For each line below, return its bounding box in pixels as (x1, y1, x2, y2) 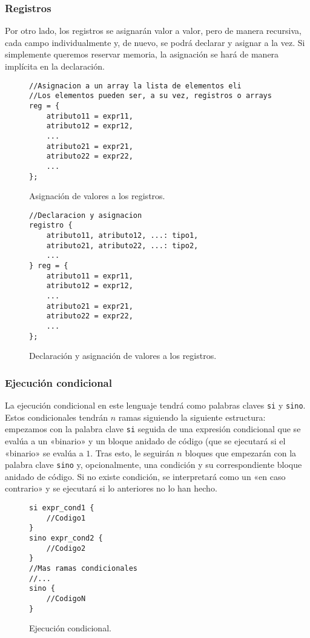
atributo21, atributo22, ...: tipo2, (46, 241, 199, 250)
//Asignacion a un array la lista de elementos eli (29, 81, 242, 90)
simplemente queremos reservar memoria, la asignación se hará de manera (5, 48, 279, 61)
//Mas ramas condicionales (29, 564, 137, 573)
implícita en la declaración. (5, 60, 105, 72)
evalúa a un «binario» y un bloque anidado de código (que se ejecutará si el (5, 435, 286, 447)
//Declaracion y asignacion (29, 211, 142, 220)
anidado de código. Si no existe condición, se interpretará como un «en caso (5, 470, 286, 482)
